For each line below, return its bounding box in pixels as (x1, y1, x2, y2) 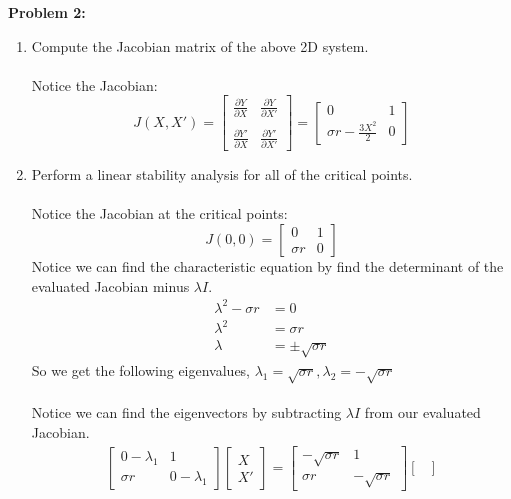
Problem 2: (8, 2, 86, 22)
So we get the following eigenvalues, (31, 359, 251, 380)
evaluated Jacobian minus (31, 275, 190, 296)
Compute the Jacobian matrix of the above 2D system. (31, 35, 369, 56)
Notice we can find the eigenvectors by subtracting (31, 402, 342, 423)
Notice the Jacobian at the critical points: (31, 203, 288, 224)
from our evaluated (364, 402, 481, 423)
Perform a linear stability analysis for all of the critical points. (31, 164, 413, 185)
